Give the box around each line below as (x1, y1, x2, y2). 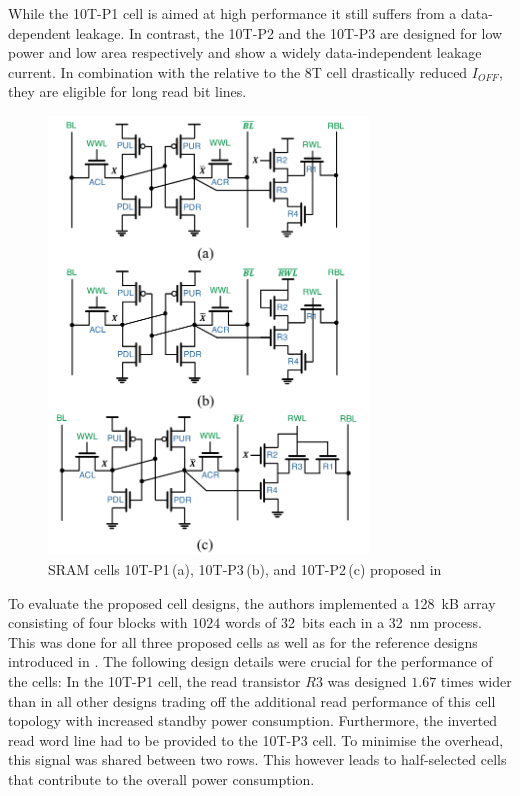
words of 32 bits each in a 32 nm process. (224, 612, 482, 633)
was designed (327, 671, 407, 692)
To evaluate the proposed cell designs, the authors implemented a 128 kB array (8, 592, 496, 613)
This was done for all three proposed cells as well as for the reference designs (8, 631, 478, 652)
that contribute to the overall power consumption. (8, 769, 315, 790)
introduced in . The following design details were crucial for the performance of (8, 651, 493, 672)
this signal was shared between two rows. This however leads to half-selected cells (8, 749, 507, 770)
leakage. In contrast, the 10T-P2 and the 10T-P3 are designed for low (75, 22, 503, 43)
